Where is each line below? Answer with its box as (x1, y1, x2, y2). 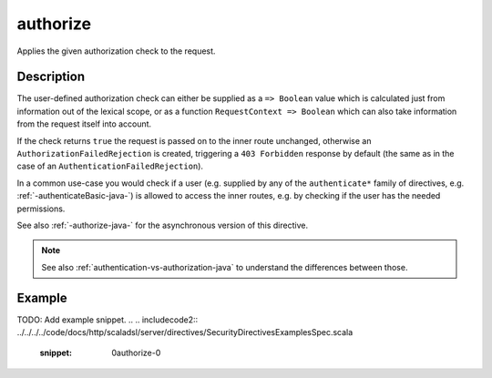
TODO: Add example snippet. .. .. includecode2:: (16, 314, 199, 325)
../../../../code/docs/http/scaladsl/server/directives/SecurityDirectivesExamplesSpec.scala (16, 327, 354, 338)
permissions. (16, 203, 66, 214)
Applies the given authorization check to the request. (16, 46, 216, 56)
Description (16, 69, 86, 85)
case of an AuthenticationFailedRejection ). (16, 160, 204, 172)
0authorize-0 (111, 347, 161, 359)
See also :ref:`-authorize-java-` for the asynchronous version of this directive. (16, 220, 309, 230)
